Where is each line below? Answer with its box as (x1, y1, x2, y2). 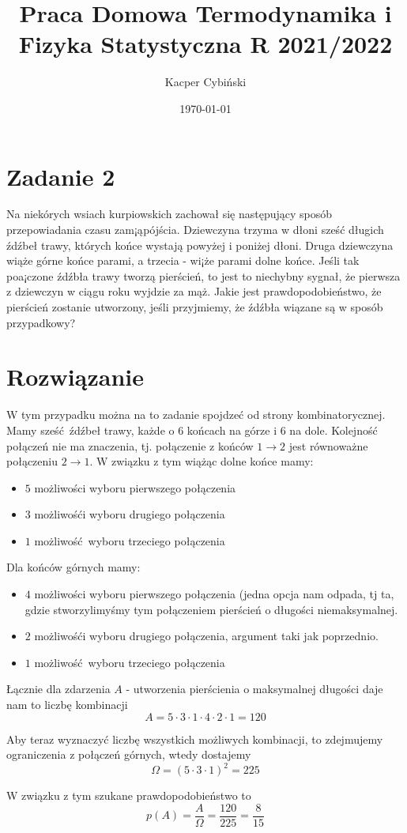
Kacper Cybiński (164, 73, 247, 90)
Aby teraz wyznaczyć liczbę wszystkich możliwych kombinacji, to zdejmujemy (6, 730, 383, 747)
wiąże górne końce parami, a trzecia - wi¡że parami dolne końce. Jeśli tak (6, 252, 360, 269)
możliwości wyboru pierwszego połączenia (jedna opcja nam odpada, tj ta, (34, 586, 394, 602)
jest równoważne (288, 437, 368, 454)
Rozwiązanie (6, 360, 144, 393)
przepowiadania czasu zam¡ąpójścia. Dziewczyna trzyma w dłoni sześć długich (6, 221, 384, 238)
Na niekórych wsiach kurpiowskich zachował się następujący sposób (6, 205, 332, 222)
